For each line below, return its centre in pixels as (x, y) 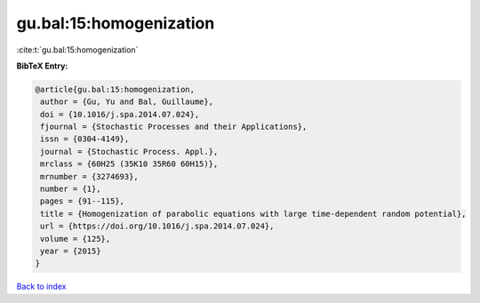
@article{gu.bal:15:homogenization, (115, 89)
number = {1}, (71, 189)
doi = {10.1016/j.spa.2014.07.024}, (120, 114)
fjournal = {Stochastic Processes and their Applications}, (174, 127)
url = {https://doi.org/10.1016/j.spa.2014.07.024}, (157, 226)
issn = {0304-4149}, (85, 139)
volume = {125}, (76, 239)
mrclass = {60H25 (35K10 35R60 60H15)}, (129, 164)
